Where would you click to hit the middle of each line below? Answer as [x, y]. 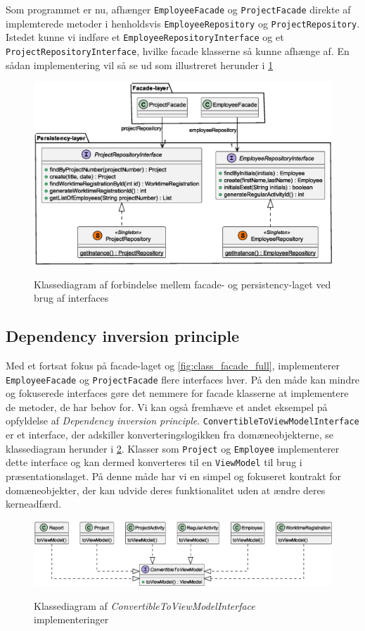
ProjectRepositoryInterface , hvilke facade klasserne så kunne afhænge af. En [178, 50]
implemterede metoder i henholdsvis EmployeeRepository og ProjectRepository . [183, 23]
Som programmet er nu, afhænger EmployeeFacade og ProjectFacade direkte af [178, 9]
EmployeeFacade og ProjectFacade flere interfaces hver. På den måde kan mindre [182, 379]
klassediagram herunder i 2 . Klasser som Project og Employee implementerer [173, 448]
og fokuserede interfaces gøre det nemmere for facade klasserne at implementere [177, 393]
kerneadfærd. [34, 504]
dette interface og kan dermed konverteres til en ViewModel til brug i [154, 462]
